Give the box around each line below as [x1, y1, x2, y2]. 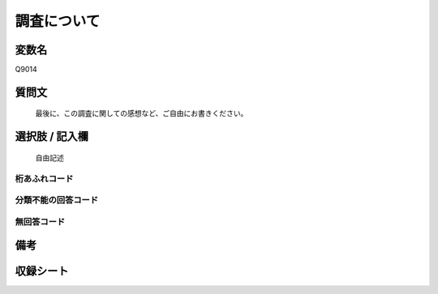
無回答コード [15, 215, 66, 227]
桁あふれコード [15, 173, 74, 184]
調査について [15, 12, 101, 30]
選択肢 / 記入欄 [15, 130, 89, 143]
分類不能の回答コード [15, 194, 99, 206]
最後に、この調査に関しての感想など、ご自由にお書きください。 [35, 109, 248, 118]
